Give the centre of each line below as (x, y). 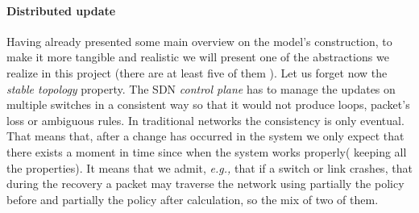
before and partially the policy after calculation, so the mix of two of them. (193, 199)
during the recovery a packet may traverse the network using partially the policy (205, 184)
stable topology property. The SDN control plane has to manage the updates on (201, 88)
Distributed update (61, 10)
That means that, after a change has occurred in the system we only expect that (205, 136)
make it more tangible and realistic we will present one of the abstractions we (198, 57)
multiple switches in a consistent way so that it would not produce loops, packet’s (208, 104)
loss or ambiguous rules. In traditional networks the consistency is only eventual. (205, 120)
